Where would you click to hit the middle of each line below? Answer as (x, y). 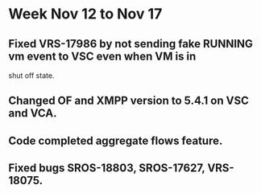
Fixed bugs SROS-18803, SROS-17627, (107, 168)
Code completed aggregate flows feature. (116, 140)
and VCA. (33, 113)
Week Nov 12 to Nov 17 (85, 14)
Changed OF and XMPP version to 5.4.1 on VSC (129, 101)
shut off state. (31, 76)
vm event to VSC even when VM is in (102, 56)
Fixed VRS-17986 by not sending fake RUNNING (131, 44)
